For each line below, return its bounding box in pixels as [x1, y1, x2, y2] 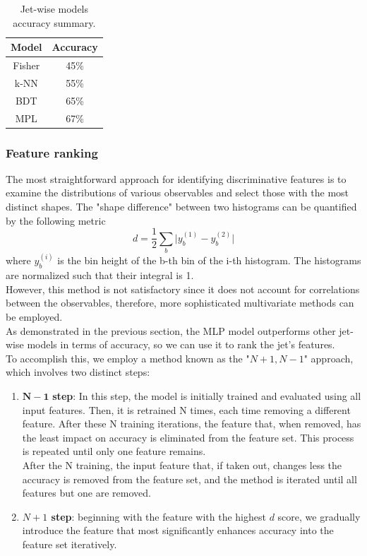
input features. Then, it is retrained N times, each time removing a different [22, 402, 351, 417]
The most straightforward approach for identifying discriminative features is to [6, 171, 347, 186]
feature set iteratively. [22, 536, 117, 551]
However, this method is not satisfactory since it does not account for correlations [6, 281, 360, 296]
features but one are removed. [22, 485, 151, 500]
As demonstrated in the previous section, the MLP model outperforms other [6, 323, 336, 338]
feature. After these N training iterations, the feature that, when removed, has [22, 416, 361, 431]
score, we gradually [277, 509, 361, 524]
